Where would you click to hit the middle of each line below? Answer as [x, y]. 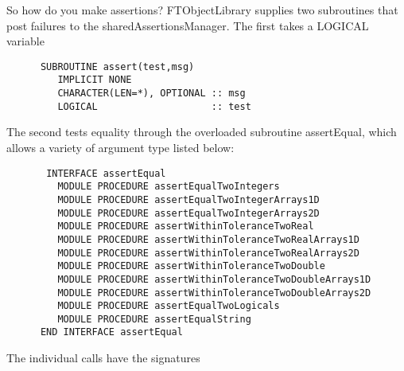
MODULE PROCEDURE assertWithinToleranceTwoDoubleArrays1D [214, 279]
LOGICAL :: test [154, 106]
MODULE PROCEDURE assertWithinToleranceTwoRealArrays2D [208, 253]
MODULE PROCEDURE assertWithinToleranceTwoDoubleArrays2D [214, 293]
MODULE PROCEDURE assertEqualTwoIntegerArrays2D [188, 213]
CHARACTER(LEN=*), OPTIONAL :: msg [151, 94]
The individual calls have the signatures [103, 358]
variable [25, 41]
